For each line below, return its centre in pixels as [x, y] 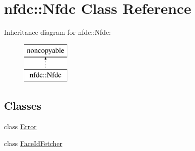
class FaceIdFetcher [33, 143]
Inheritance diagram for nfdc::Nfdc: [57, 32]
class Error [20, 126]
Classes [23, 106]
